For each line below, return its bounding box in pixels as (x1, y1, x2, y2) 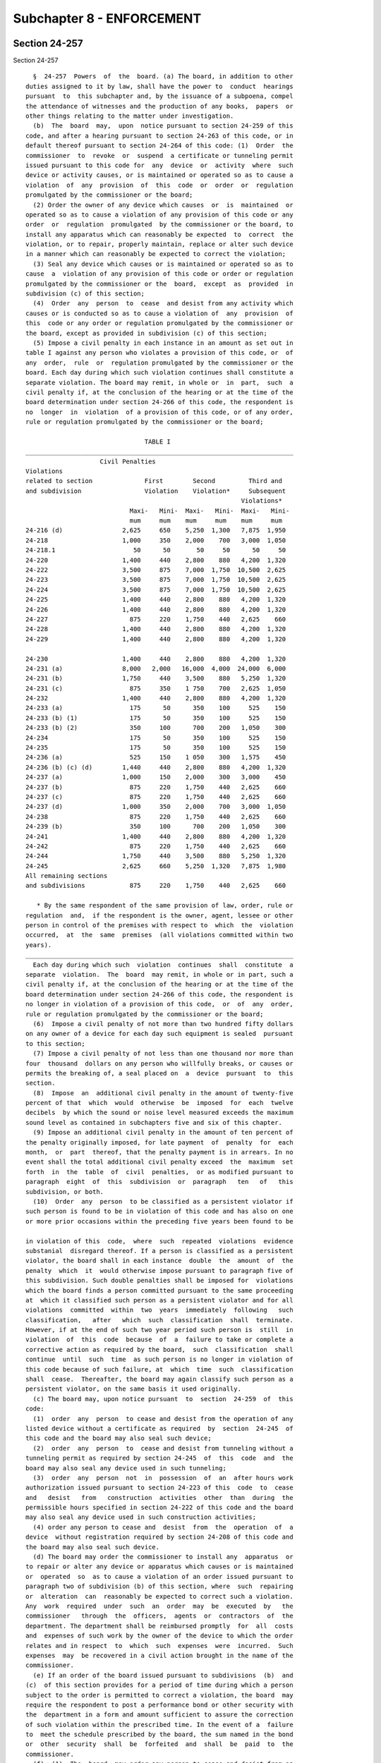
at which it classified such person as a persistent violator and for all (25, 1296, 294, 1304)
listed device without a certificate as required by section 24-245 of (25, 1425, 294, 1432)
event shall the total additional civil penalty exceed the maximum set (25, 1158, 294, 1166)
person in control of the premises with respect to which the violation (25, 921, 294, 929)
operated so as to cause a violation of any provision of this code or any (25, 210, 294, 219)
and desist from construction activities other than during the (25, 1494, 294, 1501)
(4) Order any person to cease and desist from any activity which (32, 300, 294, 307)
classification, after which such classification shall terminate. (25, 1316, 294, 1324)
